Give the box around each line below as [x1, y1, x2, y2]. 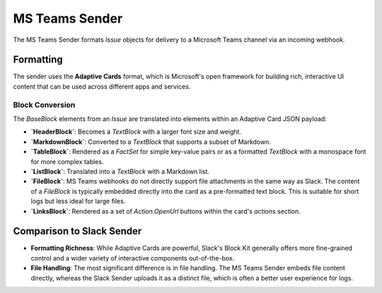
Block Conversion [13, 100, 76, 110]
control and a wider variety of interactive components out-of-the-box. [30, 253, 235, 262]
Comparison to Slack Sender [13, 225, 142, 237]
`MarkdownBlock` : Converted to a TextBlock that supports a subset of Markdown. [30, 137, 272, 146]
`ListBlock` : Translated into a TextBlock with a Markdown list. [30, 167, 210, 176]
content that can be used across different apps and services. [13, 82, 191, 91]
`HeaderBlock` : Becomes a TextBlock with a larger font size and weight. [30, 127, 242, 136]
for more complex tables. [30, 157, 104, 166]
